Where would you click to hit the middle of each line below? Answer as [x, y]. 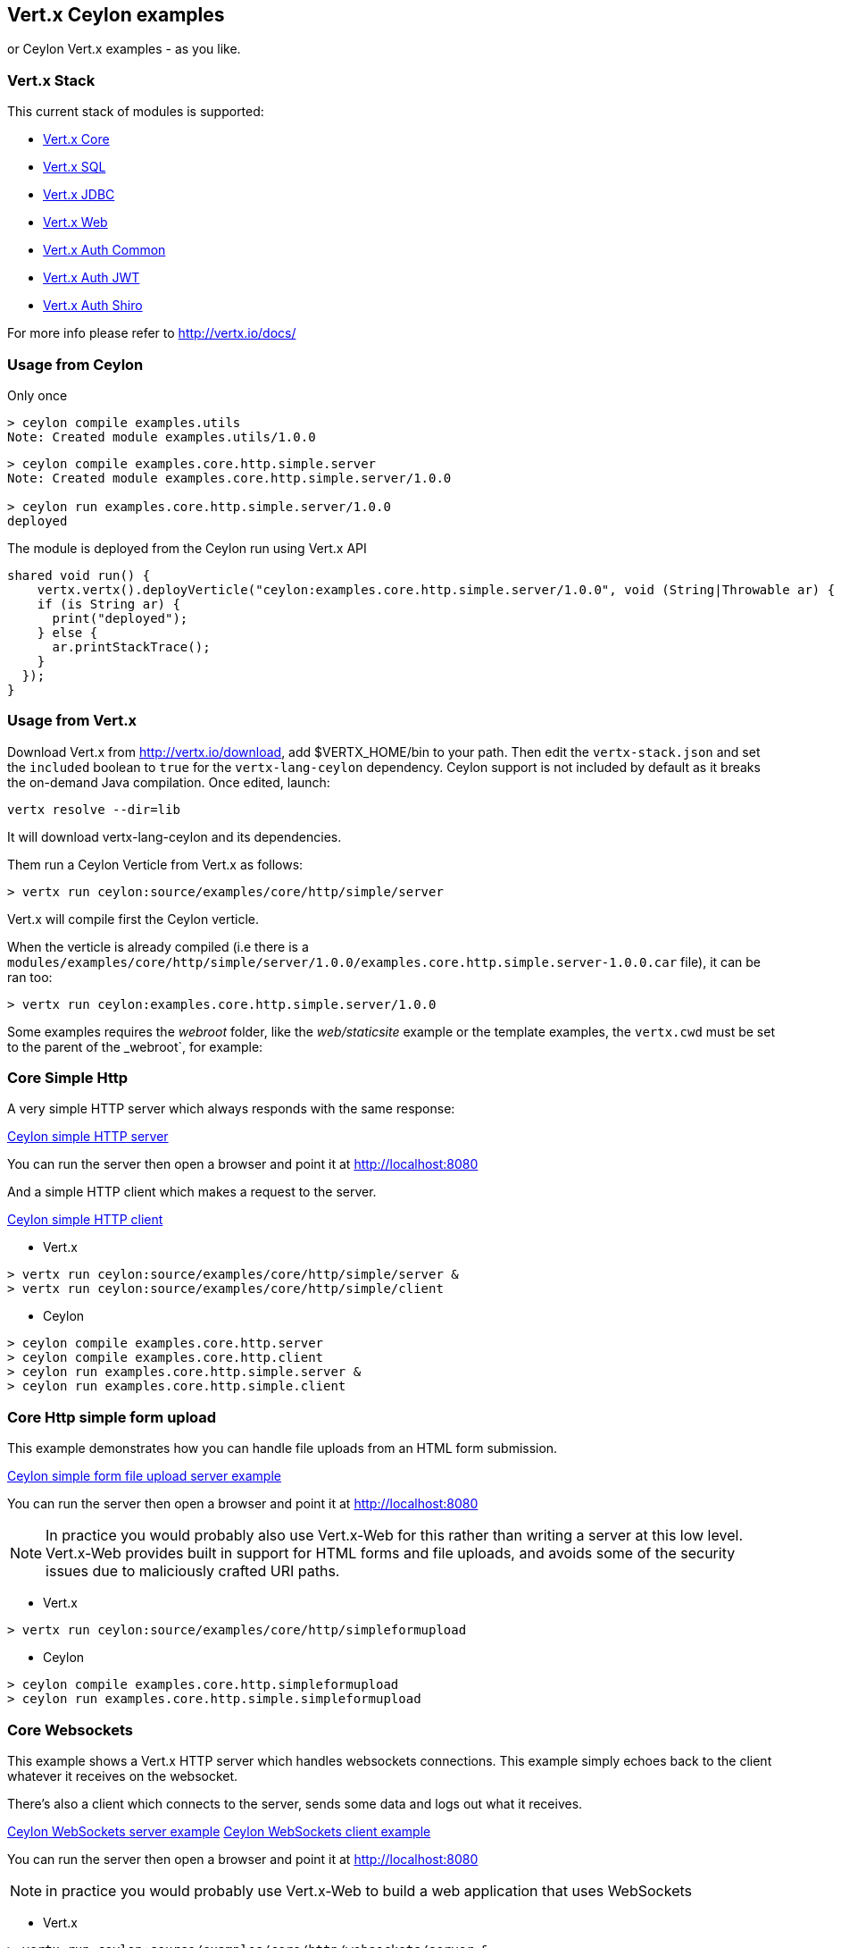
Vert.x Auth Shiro [93, 306]
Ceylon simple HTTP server [88, 1137]
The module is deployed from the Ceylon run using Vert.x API [187, 548]
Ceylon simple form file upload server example [144, 1476]
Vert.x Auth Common [104, 250]
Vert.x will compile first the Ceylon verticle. [133, 919]
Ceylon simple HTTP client [85, 1220]
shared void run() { [79, 575]
